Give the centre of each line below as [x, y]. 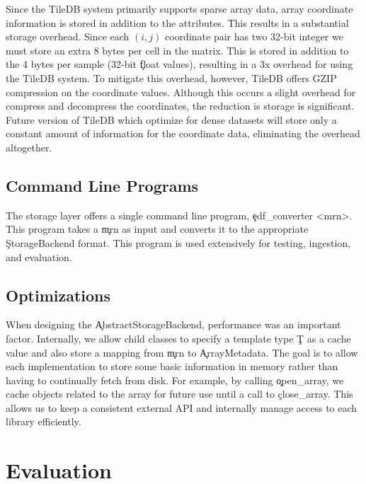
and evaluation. [39, 257]
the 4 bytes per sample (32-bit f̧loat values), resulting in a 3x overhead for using [179, 64]
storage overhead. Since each [68, 36]
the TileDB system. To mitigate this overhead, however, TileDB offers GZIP [171, 77]
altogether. [29, 147]
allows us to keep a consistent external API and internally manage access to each [182, 407]
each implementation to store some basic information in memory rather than [172, 366]
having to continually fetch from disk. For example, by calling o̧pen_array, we [175, 380]
